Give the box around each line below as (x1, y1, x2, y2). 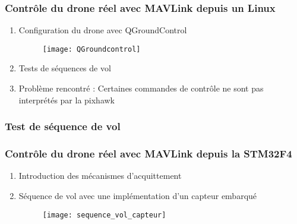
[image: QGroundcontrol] (42, 45, 141, 53)
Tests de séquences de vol (18, 62, 111, 74)
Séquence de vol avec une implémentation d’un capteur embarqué (18, 189, 257, 201)
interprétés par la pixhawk (18, 93, 115, 106)
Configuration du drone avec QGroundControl (18, 24, 187, 36)
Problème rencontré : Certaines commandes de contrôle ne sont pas (18, 82, 264, 94)
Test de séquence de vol (5, 119, 121, 134)
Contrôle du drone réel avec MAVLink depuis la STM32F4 (5, 146, 292, 161)
